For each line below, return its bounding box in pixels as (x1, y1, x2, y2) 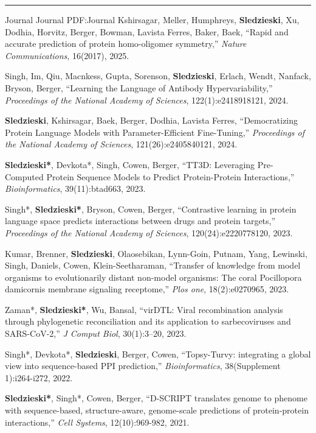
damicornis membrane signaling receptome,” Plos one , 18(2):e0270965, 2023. (5, 283, 289, 295)
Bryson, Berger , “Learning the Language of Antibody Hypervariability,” (5, 81, 273, 94)
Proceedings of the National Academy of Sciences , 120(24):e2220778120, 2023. (5, 226, 293, 239)
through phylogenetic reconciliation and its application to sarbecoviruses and (5, 315, 291, 328)
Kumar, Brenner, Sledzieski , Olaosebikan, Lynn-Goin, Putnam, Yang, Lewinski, (5, 247, 307, 259)
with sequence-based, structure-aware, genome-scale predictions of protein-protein (5, 404, 309, 417)
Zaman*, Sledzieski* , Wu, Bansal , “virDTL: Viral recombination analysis (5, 303, 283, 315)
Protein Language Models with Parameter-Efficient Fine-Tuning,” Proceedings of (5, 125, 305, 138)
